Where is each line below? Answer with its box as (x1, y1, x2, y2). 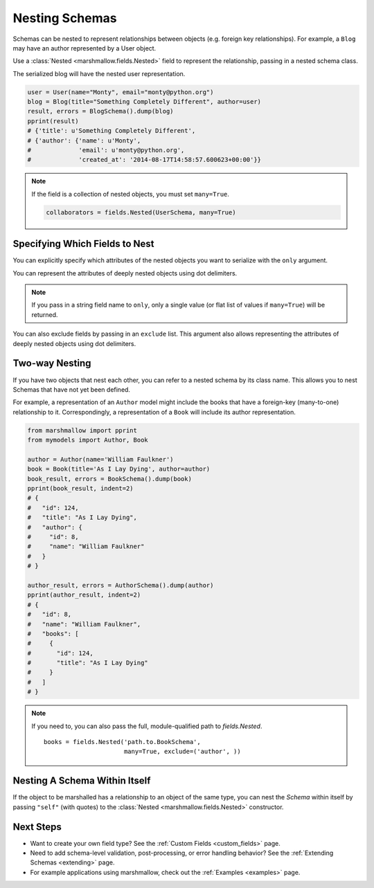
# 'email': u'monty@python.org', (27, 146, 185, 154)
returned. (31, 310, 58, 318)
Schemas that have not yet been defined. (12, 385, 131, 394)
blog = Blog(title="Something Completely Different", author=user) (27, 98, 262, 106)
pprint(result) (27, 117, 79, 125)
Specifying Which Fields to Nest (12, 238, 155, 250)
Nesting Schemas (12, 10, 117, 26)
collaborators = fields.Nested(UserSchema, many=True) (46, 208, 236, 216)
